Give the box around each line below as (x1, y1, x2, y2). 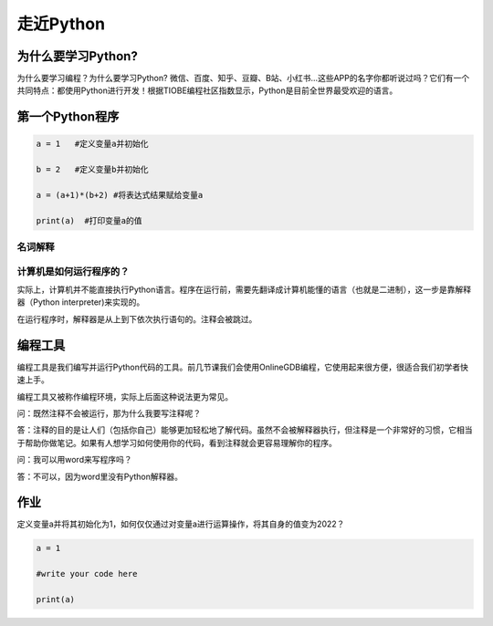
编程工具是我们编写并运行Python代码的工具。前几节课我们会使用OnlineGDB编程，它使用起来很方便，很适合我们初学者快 (16, 361, 469, 372)
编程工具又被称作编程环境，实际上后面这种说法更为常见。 (16, 391, 233, 402)
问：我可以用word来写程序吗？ (16, 454, 132, 465)
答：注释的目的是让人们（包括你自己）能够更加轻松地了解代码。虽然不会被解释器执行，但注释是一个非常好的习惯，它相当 (16, 424, 473, 435)
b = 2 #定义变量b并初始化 (36, 164, 149, 175)
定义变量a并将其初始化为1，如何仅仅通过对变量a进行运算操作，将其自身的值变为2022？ (16, 518, 345, 529)
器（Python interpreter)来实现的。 (16, 297, 145, 308)
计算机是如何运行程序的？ (16, 265, 130, 277)
